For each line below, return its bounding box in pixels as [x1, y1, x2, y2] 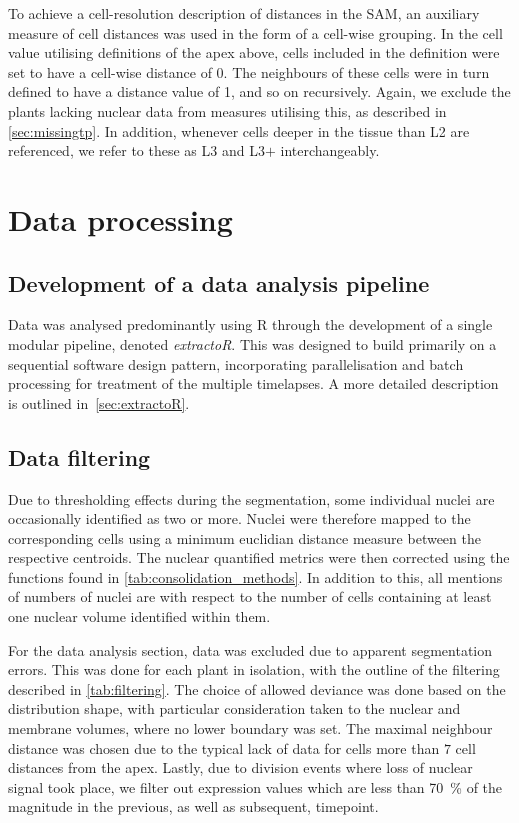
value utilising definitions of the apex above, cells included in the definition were [8, 42, 500, 63]
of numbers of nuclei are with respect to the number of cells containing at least [8, 586, 492, 607]
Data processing [8, 198, 233, 239]
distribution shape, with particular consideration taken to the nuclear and [8, 698, 461, 719]
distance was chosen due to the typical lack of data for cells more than [8, 737, 440, 758]
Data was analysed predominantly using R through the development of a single [8, 314, 493, 335]
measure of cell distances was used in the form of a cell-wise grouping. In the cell [8, 22, 503, 43]
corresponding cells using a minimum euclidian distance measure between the [8, 527, 481, 548]
